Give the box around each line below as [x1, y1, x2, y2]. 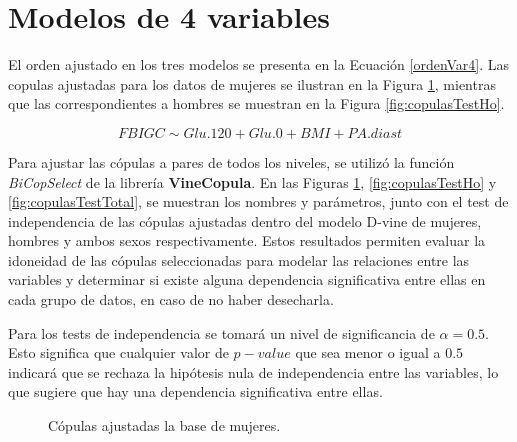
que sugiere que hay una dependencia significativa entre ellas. [8, 381, 383, 402]
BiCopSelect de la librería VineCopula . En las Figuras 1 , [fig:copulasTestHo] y [8, 171, 497, 192]
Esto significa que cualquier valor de [8, 342, 229, 363]
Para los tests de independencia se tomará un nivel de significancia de [8, 322, 435, 343]
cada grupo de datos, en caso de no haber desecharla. [8, 289, 334, 310]
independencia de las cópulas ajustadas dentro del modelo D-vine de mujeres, [8, 210, 482, 231]
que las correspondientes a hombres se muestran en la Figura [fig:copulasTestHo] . [8, 93, 505, 114]
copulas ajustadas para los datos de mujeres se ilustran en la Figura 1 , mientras [8, 73, 496, 94]
